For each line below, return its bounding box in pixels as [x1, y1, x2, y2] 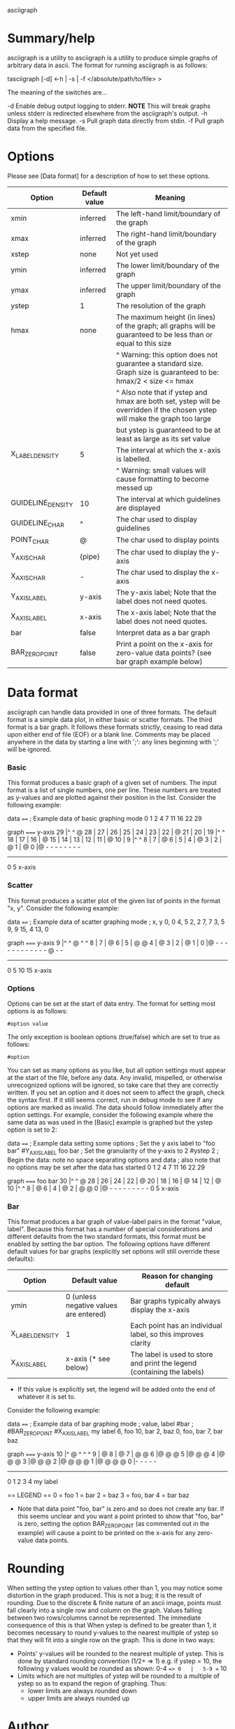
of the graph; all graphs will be [115, 321, 215, 331]
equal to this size [115, 338, 172, 348]
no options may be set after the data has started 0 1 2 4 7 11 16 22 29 [7, 1162, 205, 1172]
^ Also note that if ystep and [115, 387, 208, 397]
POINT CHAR [10, 534, 49, 546]
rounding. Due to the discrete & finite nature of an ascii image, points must [7, 1598, 222, 1606]
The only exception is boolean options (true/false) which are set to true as [7, 1032, 220, 1041]
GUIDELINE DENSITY [10, 498, 73, 509]
